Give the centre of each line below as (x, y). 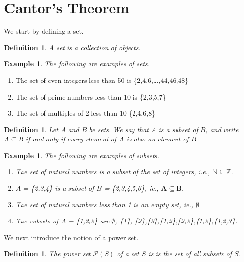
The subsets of (37, 221)
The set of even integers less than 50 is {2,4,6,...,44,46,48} (102, 80)
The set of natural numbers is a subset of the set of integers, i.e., (113, 171)
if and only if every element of (71, 139)
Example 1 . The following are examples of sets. (77, 64)
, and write (222, 129)
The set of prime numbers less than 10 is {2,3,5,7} (91, 96)
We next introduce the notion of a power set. (71, 237)
